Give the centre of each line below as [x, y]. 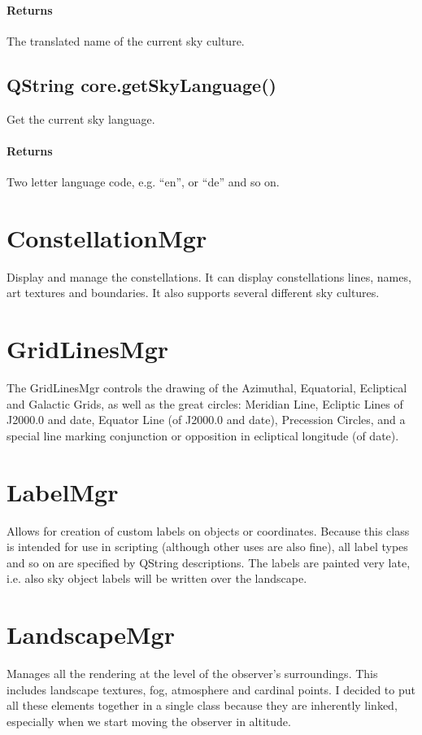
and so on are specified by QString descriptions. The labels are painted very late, [209, 562]
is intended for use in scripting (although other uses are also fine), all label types [207, 547]
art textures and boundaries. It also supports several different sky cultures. [193, 293]
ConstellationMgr [107, 237]
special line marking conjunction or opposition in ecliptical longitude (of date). [203, 435]
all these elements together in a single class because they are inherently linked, [202, 705]
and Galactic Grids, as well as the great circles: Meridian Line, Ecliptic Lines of [205, 403]
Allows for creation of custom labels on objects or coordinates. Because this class [208, 530]
